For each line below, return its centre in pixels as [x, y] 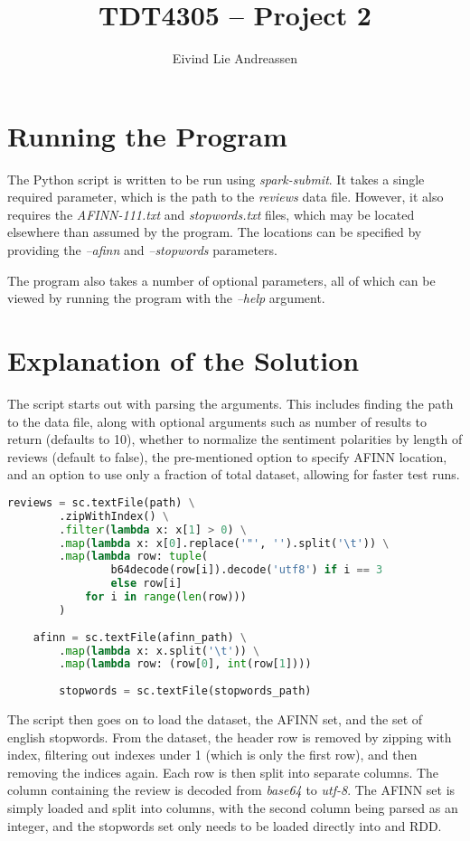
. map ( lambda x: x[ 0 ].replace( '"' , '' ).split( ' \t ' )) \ [224, 543]
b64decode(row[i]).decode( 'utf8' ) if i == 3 [247, 570]
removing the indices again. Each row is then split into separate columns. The [223, 772]
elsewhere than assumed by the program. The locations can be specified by [215, 232]
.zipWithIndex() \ [114, 516]
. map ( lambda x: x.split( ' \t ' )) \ [160, 651]
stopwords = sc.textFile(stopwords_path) [185, 691]
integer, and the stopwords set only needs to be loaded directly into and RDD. [225, 825]
